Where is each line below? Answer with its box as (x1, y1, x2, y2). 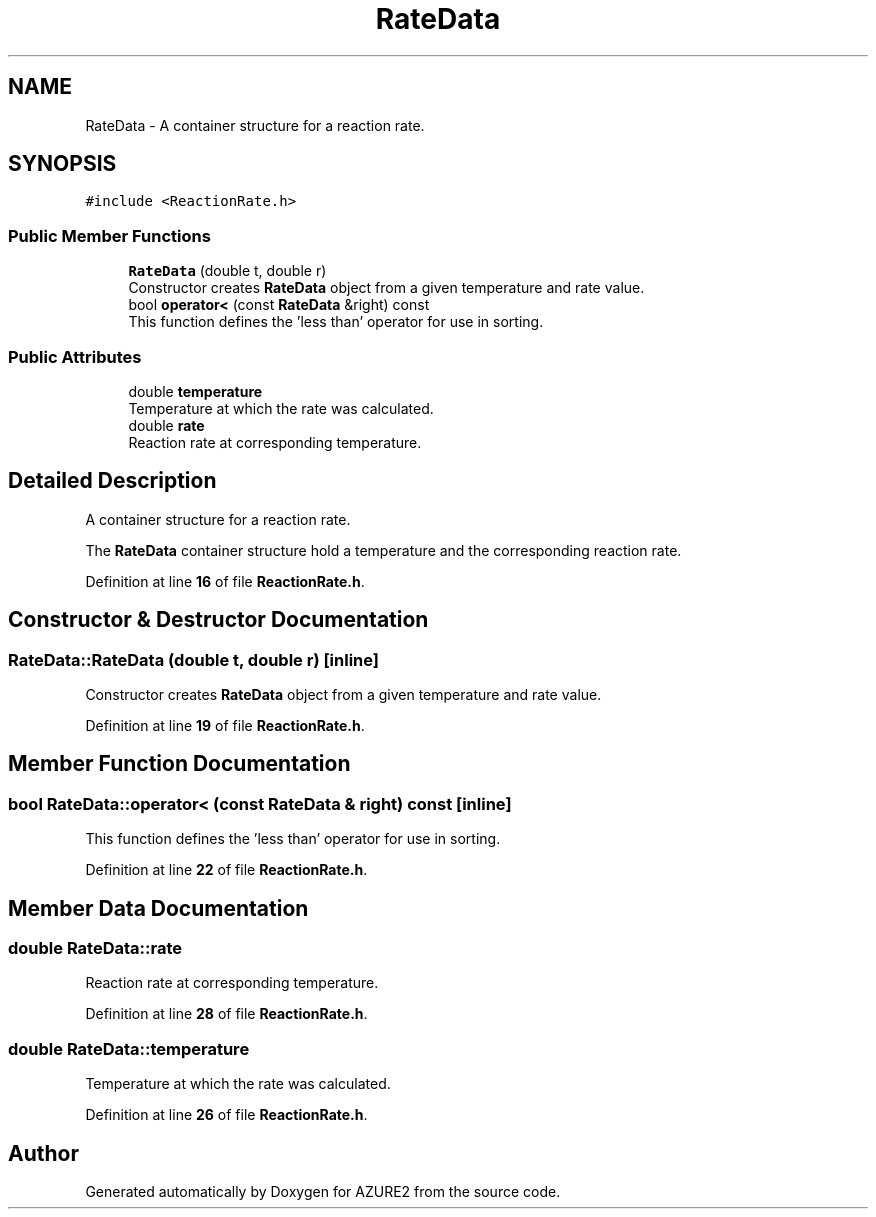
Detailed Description (8, 468, 217, 494)
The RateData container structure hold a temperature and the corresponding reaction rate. (85, 541, 682, 559)
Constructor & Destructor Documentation (8, 607, 429, 633)
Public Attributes (8, 346, 142, 367)
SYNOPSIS (8, 151, 117, 177)
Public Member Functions (8, 225, 211, 246)
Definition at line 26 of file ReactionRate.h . (85, 1106, 368, 1124)
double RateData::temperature (8, 1038, 250, 1059)
